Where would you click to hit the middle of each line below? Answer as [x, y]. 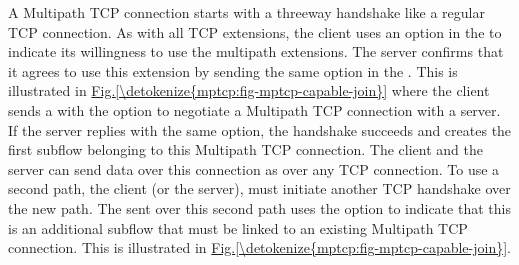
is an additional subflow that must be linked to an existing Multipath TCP [238, 227]
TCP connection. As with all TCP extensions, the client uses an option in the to [255, 31]
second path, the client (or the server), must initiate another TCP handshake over [259, 188]
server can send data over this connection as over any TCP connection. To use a [254, 168]
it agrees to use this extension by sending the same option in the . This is [233, 70]
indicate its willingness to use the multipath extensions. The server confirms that [256, 51]
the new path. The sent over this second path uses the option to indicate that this [259, 207]
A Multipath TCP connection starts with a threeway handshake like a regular [246, 12]
